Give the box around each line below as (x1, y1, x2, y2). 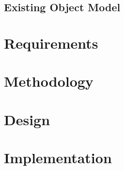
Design (4, 109, 50, 129)
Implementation (4, 148, 112, 168)
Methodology (4, 71, 93, 91)
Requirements (4, 33, 98, 53)
